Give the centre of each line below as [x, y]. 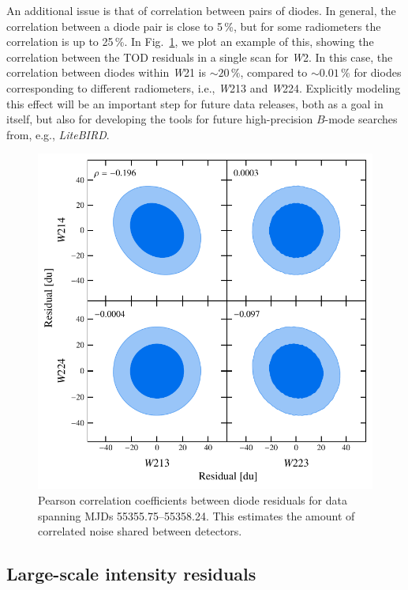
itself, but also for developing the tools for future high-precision [160, 119]
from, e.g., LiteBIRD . [58, 134]
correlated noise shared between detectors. [140, 531]
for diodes [378, 72]
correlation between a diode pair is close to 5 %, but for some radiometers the [194, 26]
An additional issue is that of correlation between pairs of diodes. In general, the [201, 10]
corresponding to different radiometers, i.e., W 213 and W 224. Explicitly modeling [204, 87]
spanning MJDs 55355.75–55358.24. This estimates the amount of [197, 515]
